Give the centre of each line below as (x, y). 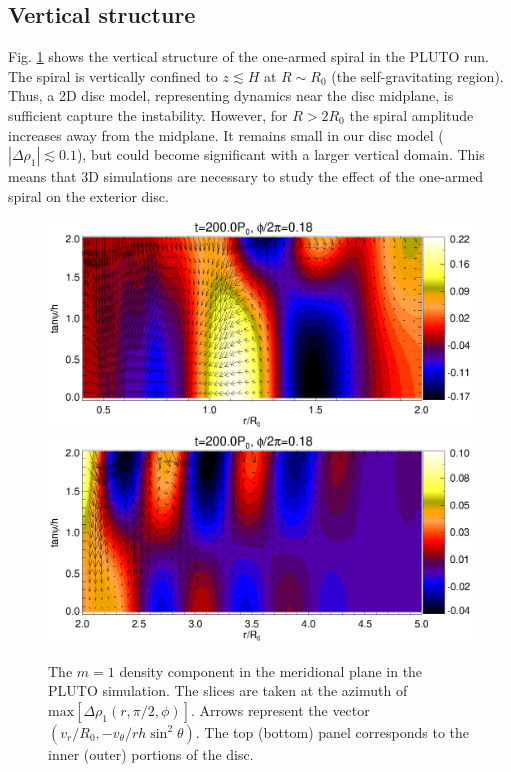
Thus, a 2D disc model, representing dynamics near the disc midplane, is (231, 95)
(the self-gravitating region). (417, 75)
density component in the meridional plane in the (271, 670)
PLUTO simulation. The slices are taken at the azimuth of (228, 690)
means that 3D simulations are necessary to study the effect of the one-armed (246, 176)
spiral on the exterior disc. (88, 195)
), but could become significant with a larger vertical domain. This (280, 154)
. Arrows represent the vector (280, 709)
